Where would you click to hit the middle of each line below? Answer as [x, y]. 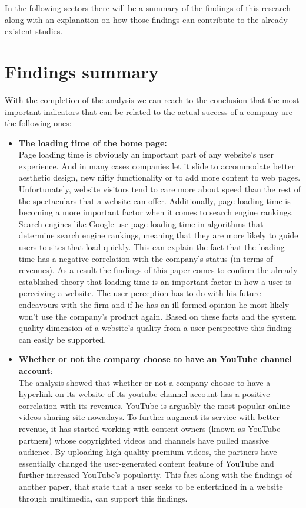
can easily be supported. [62, 339]
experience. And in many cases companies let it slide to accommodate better [157, 165]
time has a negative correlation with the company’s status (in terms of [146, 258]
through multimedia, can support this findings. [103, 498]
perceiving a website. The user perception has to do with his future [140, 293]
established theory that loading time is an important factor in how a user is [155, 281]
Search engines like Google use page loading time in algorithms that [141, 223]
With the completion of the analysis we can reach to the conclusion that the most [152, 99]
